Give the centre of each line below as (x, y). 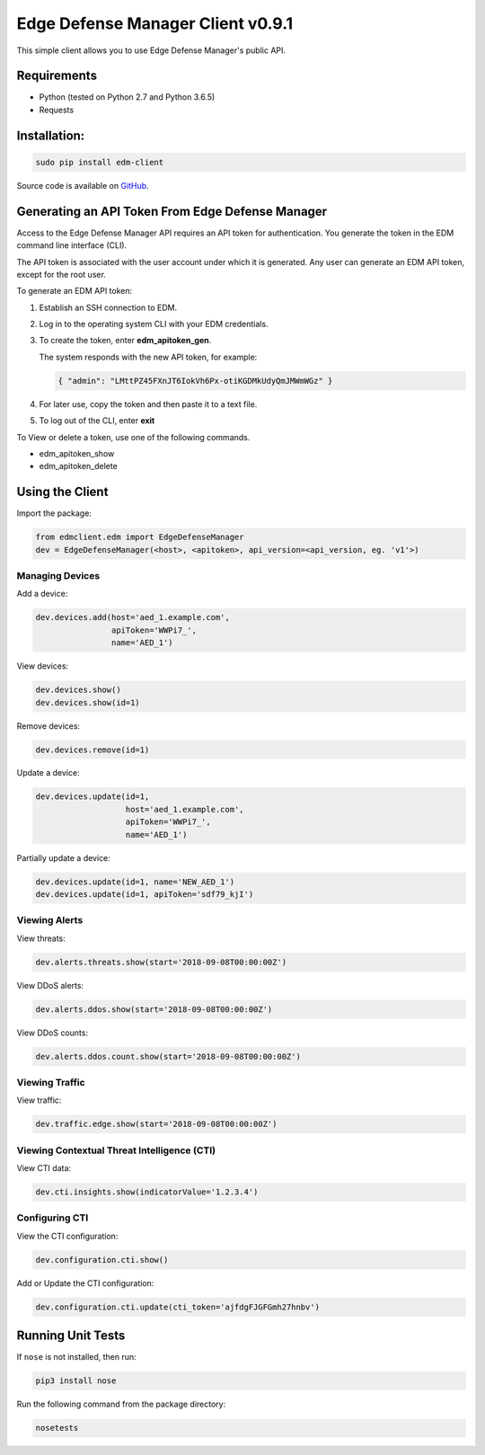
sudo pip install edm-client (100, 162)
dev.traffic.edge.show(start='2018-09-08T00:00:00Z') (156, 1124)
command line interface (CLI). (72, 245)
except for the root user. (62, 274)
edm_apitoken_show (77, 453)
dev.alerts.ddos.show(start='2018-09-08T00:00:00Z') (154, 1009)
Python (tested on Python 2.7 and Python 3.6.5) (127, 97)
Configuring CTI (53, 1218)
